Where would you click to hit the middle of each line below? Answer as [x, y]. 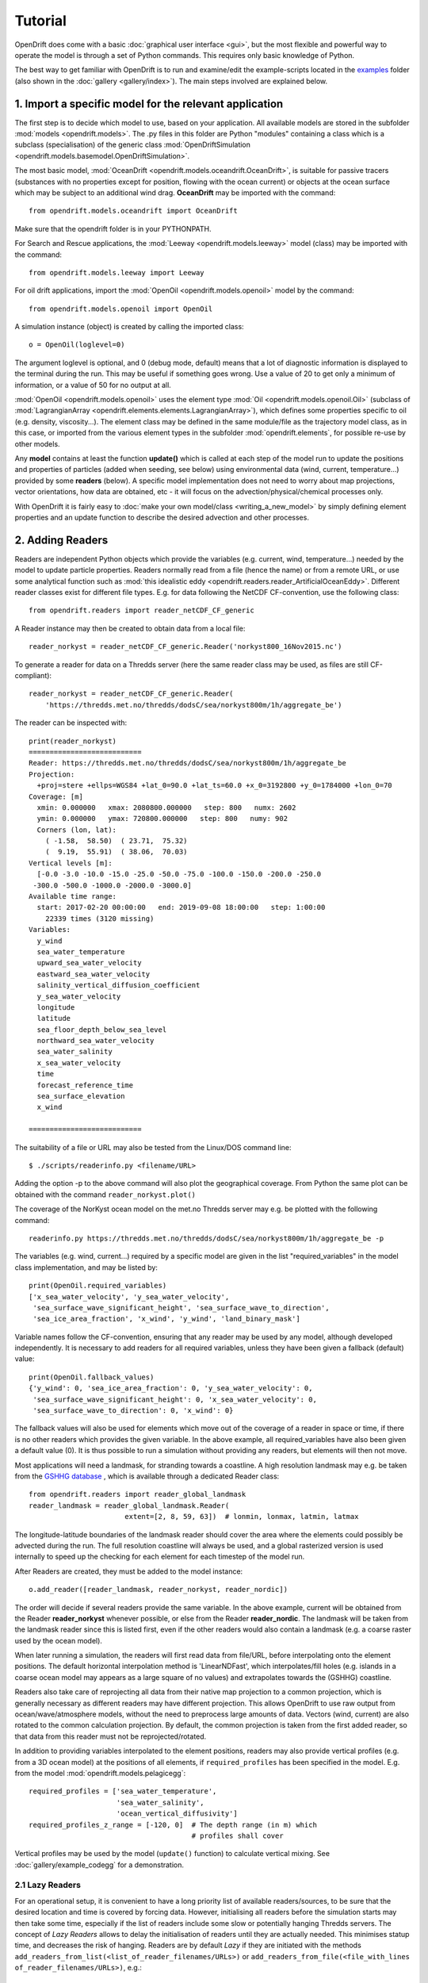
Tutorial [41, 21]
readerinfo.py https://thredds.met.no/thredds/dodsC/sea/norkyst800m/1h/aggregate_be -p [206, 1238]
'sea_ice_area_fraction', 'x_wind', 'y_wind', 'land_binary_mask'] [166, 1319]
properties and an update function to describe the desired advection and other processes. [162, 517]
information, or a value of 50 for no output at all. [93, 385]
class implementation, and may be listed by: [86, 1267]
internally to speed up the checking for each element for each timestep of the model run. [160, 1557]
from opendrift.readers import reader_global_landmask [138, 1494]
